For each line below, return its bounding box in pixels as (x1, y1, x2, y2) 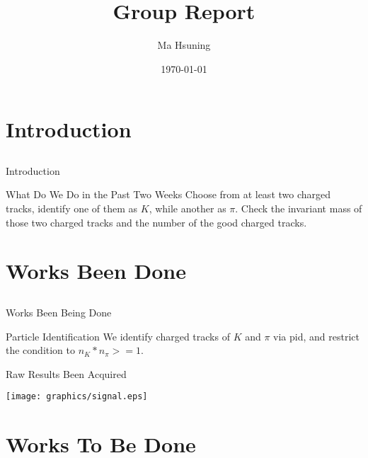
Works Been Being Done (6, 305, 112, 320)
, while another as (149, 201, 226, 216)
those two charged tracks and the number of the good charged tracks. (6, 214, 307, 229)
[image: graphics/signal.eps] (6, 391, 148, 402)
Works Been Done (6, 256, 186, 285)
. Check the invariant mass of (235, 201, 362, 216)
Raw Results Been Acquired (6, 366, 127, 381)
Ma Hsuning (157, 38, 211, 52)
